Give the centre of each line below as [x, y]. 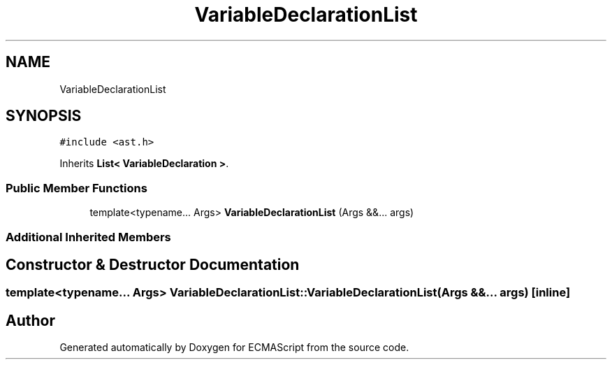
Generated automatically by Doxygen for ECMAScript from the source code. [234, 348]
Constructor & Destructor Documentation [153, 264]
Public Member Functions [76, 188]
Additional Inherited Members [88, 237]
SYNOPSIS [44, 116]
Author [30, 320]
